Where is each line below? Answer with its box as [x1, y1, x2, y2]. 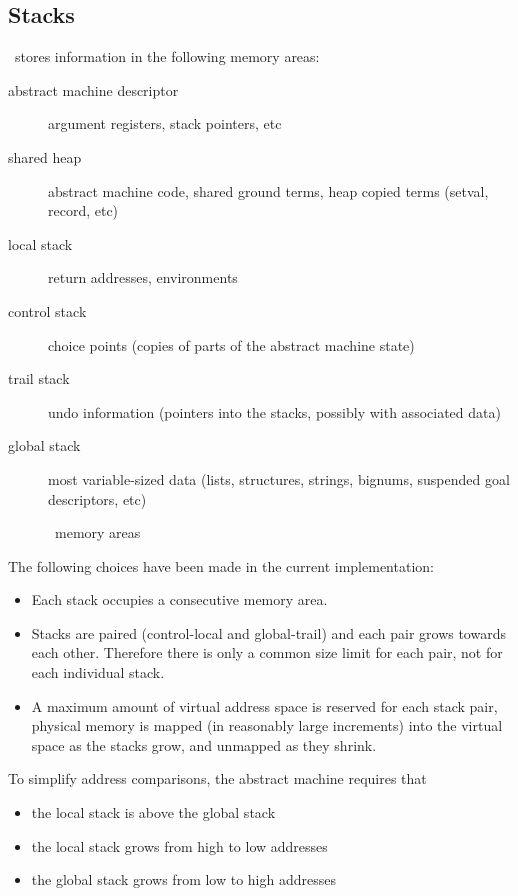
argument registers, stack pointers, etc [48, 113, 282, 134]
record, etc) [48, 200, 119, 221]
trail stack [8, 368, 70, 389]
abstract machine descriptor [8, 79, 179, 100]
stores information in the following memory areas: [14, 46, 320, 67]
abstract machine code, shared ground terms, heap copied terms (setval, [48, 180, 489, 201]
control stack [8, 300, 87, 321]
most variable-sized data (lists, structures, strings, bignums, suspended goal [48, 468, 510, 489]
